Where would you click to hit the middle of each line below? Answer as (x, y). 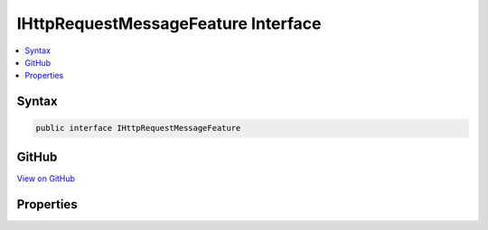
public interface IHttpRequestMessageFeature (138, 128)
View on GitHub (46, 178)
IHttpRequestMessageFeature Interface (169, 23)
